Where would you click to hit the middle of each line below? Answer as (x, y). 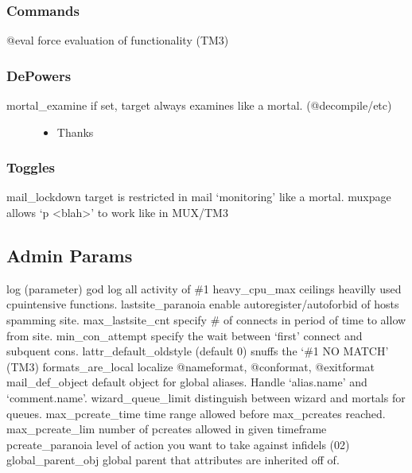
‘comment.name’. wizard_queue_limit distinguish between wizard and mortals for (206, 397)
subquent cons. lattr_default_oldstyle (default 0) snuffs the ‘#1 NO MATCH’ (198, 351)
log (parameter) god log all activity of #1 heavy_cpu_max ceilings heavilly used (204, 288)
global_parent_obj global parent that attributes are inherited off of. (173, 460)
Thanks (75, 132)
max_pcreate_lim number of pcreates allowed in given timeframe (167, 429)
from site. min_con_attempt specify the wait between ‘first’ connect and (185, 335)
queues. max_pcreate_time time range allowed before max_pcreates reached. (196, 413)
